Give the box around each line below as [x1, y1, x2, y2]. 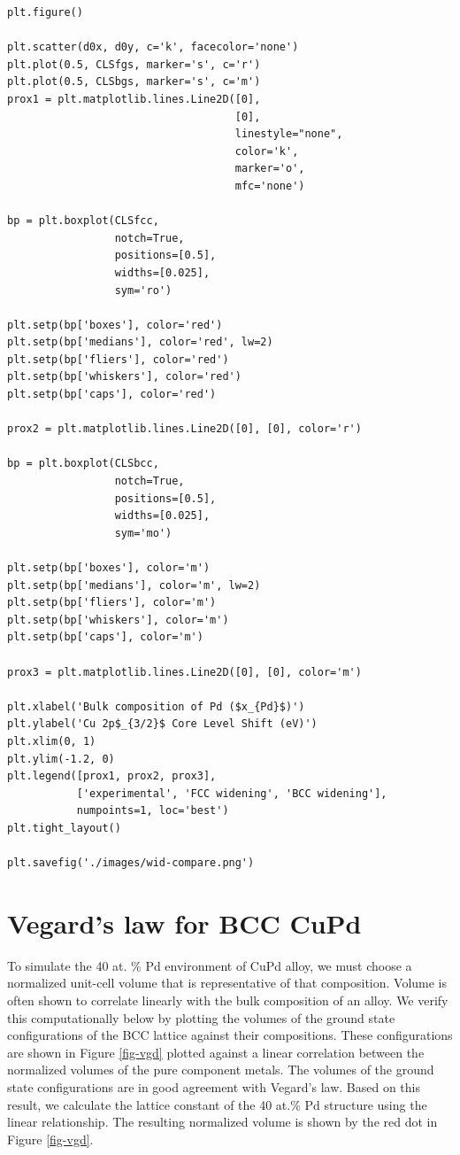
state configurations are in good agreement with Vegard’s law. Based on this [7, 1077, 420, 1096]
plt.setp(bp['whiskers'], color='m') [7, 613, 229, 626]
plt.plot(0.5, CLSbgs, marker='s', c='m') [7, 75, 261, 89]
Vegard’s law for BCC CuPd [7, 904, 362, 941]
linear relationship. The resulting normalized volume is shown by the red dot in [7, 1112, 438, 1131]
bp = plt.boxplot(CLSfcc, [7, 214, 159, 228]
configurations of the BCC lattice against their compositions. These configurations [7, 1026, 453, 1044]
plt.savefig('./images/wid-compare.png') [7, 857, 255, 870]
